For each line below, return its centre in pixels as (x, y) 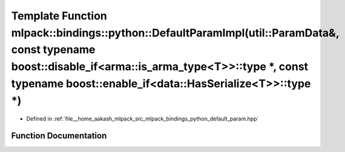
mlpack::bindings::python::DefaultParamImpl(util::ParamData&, (175, 33)
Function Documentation (59, 136)
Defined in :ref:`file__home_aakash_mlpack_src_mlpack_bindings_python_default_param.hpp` (143, 119)
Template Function (59, 16)
